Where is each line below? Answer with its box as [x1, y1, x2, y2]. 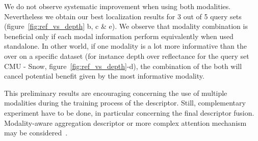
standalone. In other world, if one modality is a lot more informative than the [4, 41, 247, 51]
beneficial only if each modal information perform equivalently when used [4, 30, 234, 41]
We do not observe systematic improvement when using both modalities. [4, 1, 231, 11]
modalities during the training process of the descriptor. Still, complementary [4, 97, 246, 108]
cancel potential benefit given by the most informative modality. [4, 70, 204, 81]
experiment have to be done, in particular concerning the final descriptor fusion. [4, 107, 254, 118]
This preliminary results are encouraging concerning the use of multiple [4, 87, 227, 98]
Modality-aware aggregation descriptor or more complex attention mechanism [4, 117, 247, 128]
